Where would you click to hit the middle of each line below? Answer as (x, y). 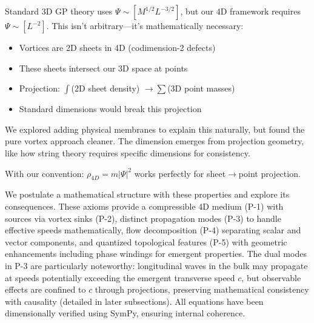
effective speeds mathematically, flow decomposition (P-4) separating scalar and (153, 230)
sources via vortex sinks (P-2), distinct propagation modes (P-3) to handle (143, 218)
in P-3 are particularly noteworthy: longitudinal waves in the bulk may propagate (156, 265)
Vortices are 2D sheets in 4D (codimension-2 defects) (117, 47)
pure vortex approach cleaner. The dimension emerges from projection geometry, (155, 141)
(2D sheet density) (105, 88)
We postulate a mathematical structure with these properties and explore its (147, 194)
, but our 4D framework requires (240, 11)
